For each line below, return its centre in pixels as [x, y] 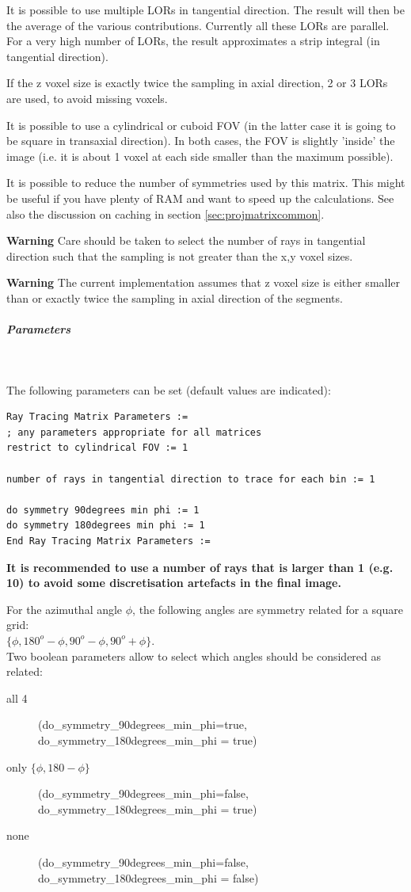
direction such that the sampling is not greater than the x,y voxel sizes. [180, 255]
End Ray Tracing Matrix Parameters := [108, 541]
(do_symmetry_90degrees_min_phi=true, [143, 724]
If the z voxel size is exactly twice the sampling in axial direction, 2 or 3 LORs [197, 83]
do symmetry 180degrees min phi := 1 [106, 526]
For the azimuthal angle [65, 609]
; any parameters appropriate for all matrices [134, 432]
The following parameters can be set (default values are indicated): [169, 389]
